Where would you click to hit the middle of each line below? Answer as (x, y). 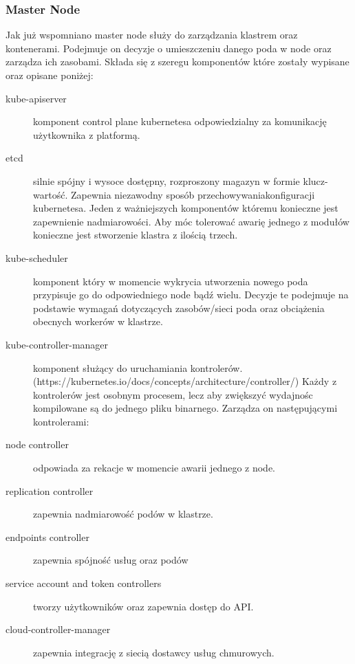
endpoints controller (47, 536)
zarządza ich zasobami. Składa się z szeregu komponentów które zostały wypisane (177, 62)
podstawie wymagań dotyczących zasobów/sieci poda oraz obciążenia (179, 308)
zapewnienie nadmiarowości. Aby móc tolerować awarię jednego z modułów (191, 221)
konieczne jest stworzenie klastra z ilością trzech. (136, 235)
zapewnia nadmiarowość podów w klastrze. (123, 514)
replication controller (50, 490)
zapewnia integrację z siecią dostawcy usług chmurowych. (154, 652)
